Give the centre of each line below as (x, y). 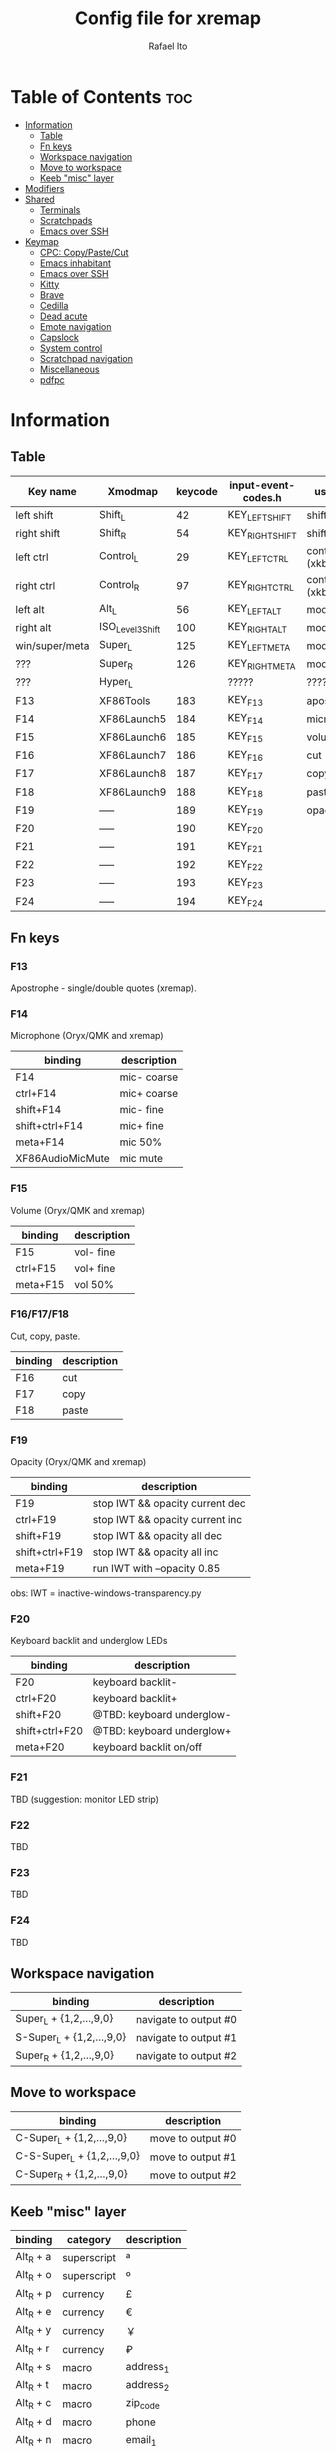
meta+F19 (40, 1569)
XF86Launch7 (133, 755)
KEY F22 (245, 864)
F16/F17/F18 (40, 1314)
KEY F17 (245, 773)
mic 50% (141, 1142)
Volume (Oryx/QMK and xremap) (78, 1210)
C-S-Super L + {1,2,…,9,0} (78, 2156)
